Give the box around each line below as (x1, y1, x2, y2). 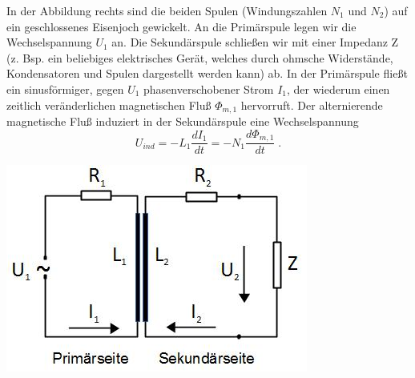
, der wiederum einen (287, 80, 390, 97)
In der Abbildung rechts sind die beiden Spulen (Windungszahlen (6, 2, 328, 18)
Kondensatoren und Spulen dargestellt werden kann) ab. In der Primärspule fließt (6, 65, 408, 82)
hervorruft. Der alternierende (240, 96, 383, 113)
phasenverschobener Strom (143, 80, 274, 97)
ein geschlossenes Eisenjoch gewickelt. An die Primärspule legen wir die (6, 18, 357, 34)
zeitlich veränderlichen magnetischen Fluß (6, 96, 212, 113)
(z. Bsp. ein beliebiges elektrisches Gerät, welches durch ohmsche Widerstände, (6, 49, 393, 66)
